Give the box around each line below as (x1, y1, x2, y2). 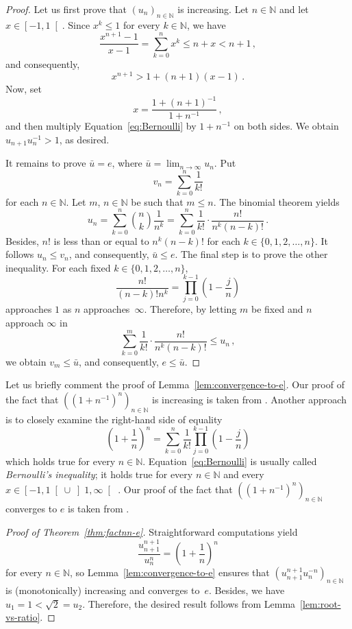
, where (112, 156, 142, 170)
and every (223, 467, 264, 482)
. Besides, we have (208, 583, 285, 597)
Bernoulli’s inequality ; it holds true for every (5, 467, 193, 482)
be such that (131, 194, 184, 209)
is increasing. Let (177, 2, 249, 16)
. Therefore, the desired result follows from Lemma (82, 596, 296, 610)
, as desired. (59, 132, 110, 146)
